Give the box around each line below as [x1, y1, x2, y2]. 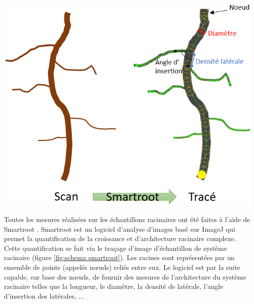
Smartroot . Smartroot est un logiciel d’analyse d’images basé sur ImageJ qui [4, 223, 235, 234]
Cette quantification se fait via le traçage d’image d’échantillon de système [4, 243, 227, 253]
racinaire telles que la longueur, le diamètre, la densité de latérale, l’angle [4, 281, 223, 291]
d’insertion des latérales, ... [4, 290, 85, 301]
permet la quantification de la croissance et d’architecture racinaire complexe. [4, 233, 236, 243]
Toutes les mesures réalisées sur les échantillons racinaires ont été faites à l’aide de [4, 214, 250, 224]
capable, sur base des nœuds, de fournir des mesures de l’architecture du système [4, 271, 246, 282]
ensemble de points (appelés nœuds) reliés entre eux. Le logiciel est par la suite [4, 262, 240, 272]
